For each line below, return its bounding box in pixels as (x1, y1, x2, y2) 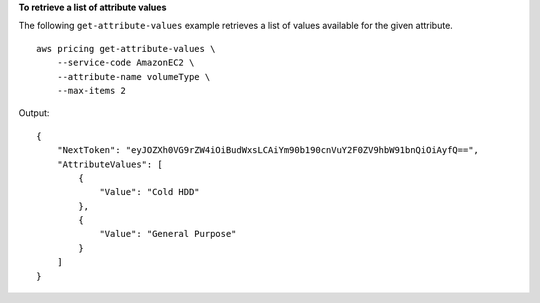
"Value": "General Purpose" (99, 228, 237, 240)
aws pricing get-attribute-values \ (36, 43, 216, 54)
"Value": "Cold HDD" (99, 186, 200, 198)
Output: (18, 107, 50, 119)
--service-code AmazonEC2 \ (56, 57, 195, 69)
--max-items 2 (56, 85, 127, 96)
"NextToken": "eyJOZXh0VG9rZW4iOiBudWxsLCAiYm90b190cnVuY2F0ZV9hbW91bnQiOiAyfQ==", (56, 145, 480, 156)
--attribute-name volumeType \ (56, 71, 211, 82)
